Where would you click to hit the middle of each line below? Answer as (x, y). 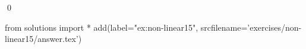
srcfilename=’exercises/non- (251, 27)
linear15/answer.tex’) (43, 39)
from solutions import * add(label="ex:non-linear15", (102, 27)
